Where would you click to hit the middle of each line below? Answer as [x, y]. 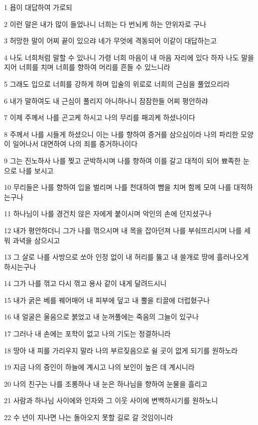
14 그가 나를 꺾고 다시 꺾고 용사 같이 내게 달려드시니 [85, 283]
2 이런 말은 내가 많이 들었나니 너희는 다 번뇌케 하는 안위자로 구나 [105, 24]
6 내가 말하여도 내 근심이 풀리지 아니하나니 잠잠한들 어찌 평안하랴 [106, 100]
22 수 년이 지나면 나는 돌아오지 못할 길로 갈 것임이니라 [89, 417]
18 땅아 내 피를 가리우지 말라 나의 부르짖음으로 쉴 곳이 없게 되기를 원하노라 [121, 350]
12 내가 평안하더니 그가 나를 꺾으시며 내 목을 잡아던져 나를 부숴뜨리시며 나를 [123, 230]
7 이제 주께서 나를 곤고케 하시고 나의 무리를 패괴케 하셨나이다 [100, 117]
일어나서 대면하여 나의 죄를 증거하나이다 [75, 144]
